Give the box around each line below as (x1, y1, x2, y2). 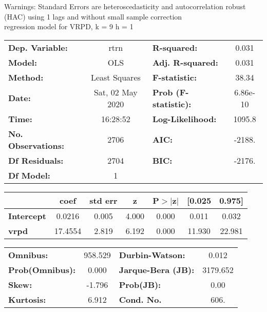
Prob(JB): (119, 278, 161, 290)
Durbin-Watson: (119, 248, 185, 261)
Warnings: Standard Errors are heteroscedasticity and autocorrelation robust (4, 1, 246, 11)
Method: (8, 71, 44, 83)
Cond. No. (119, 293, 162, 305)
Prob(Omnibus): (8, 263, 76, 276)
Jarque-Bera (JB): (119, 263, 195, 276)
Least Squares (90, 71, 141, 83)
